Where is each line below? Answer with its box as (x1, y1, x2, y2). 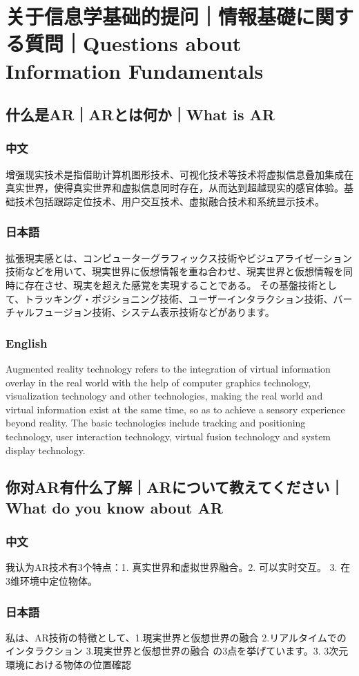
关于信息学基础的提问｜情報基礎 (6, 2, 296, 30)
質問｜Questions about (25, 29, 242, 57)
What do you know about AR (6, 496, 223, 518)
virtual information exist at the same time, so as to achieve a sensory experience (6, 402, 345, 416)
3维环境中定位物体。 (6, 574, 97, 588)
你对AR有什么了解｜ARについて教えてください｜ (6, 476, 345, 498)
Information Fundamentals (6, 56, 264, 84)
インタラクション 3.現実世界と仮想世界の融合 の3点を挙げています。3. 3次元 (6, 644, 349, 658)
